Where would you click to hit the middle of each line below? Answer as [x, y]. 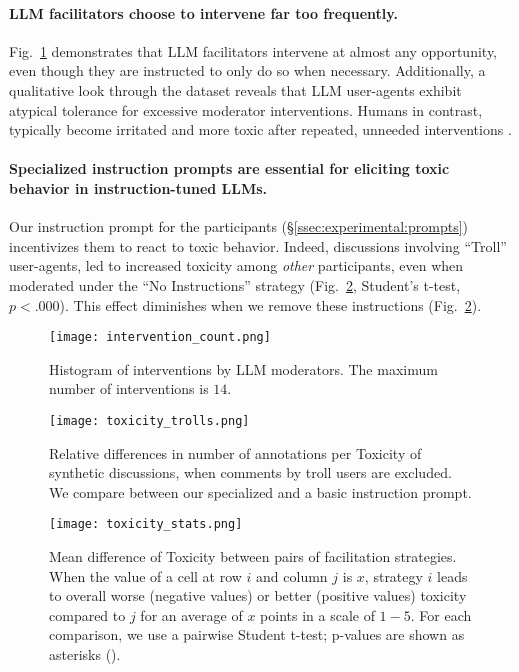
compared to [87, 614]
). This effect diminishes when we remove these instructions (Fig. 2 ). [270, 304]
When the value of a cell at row [145, 575]
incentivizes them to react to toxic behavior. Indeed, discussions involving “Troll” [258, 245]
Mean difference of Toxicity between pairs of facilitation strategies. [253, 556]
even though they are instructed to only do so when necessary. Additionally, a [247, 70]
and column [292, 575]
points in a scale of [317, 614]
